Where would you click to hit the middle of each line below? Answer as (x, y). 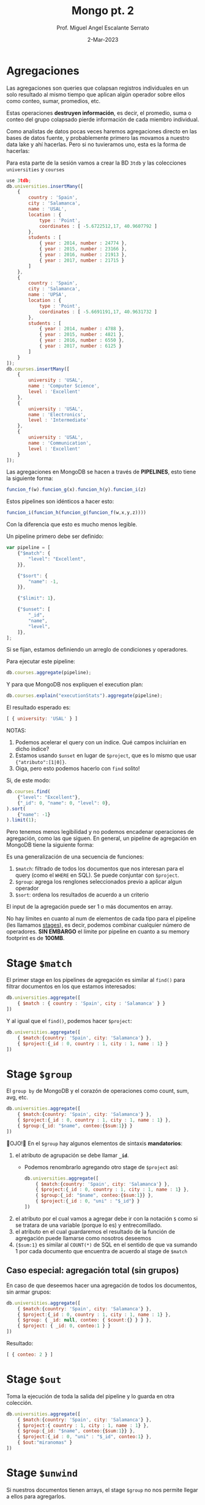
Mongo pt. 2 (103, 11)
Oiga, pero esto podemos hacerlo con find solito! (77, 769)
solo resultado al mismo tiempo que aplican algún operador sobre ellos (96, 94)
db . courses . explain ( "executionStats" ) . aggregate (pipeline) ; (85, 696)
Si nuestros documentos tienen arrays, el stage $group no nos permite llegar (102, 1490)
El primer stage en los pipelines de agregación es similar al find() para (96, 980)
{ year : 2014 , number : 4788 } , (81, 329)
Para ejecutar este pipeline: (41, 661)
